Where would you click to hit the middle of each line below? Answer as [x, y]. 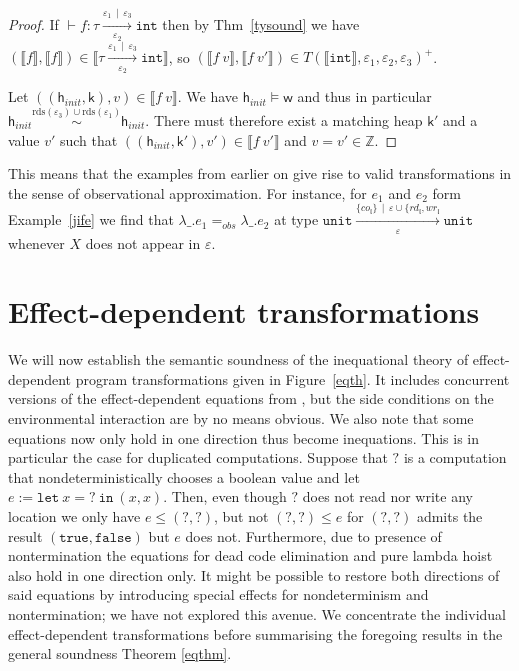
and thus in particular [364, 96]
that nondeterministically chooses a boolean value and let [184, 476]
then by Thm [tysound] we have [261, 23]
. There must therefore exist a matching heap [284, 120]
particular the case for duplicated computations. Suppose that [198, 457]
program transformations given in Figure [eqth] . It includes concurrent [292, 378]
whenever [36, 242]
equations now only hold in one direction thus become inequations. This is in [244, 437]
